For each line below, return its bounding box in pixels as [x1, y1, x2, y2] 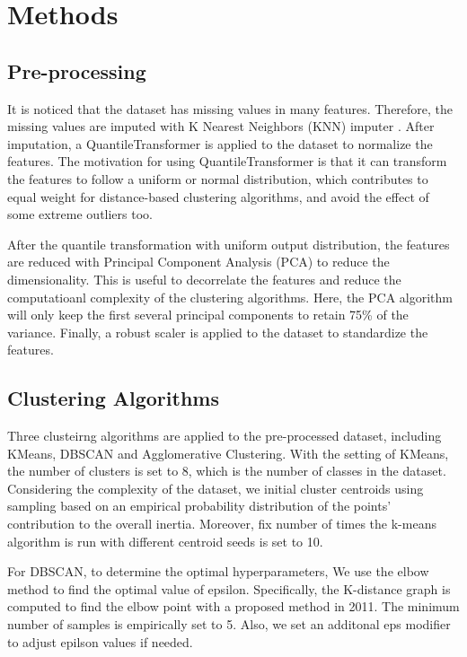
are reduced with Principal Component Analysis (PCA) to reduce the [7, 252, 390, 271]
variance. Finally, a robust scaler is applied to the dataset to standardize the [7, 322, 428, 341]
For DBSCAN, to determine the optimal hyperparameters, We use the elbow [7, 562, 429, 581]
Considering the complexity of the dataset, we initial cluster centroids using [7, 478, 424, 497]
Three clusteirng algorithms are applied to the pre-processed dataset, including [7, 426, 442, 445]
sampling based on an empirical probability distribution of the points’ [7, 496, 392, 515]
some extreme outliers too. [7, 205, 153, 223]
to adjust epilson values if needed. [7, 632, 193, 651]
